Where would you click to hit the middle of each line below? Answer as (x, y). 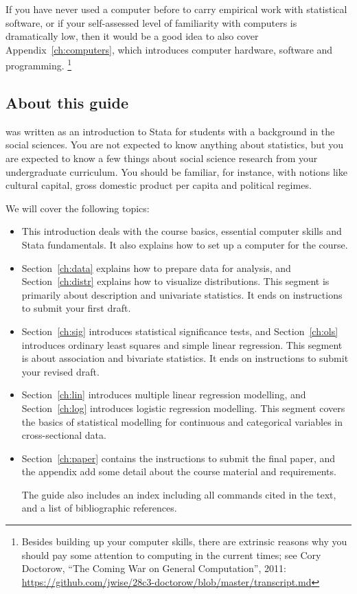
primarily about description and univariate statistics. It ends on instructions (182, 294)
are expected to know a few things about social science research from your (162, 158)
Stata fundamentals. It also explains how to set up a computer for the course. (185, 244)
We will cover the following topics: (78, 208)
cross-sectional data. (64, 435)
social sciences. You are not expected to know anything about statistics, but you (175, 145)
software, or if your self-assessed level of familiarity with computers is (151, 22)
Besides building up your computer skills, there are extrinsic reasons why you (184, 541)
